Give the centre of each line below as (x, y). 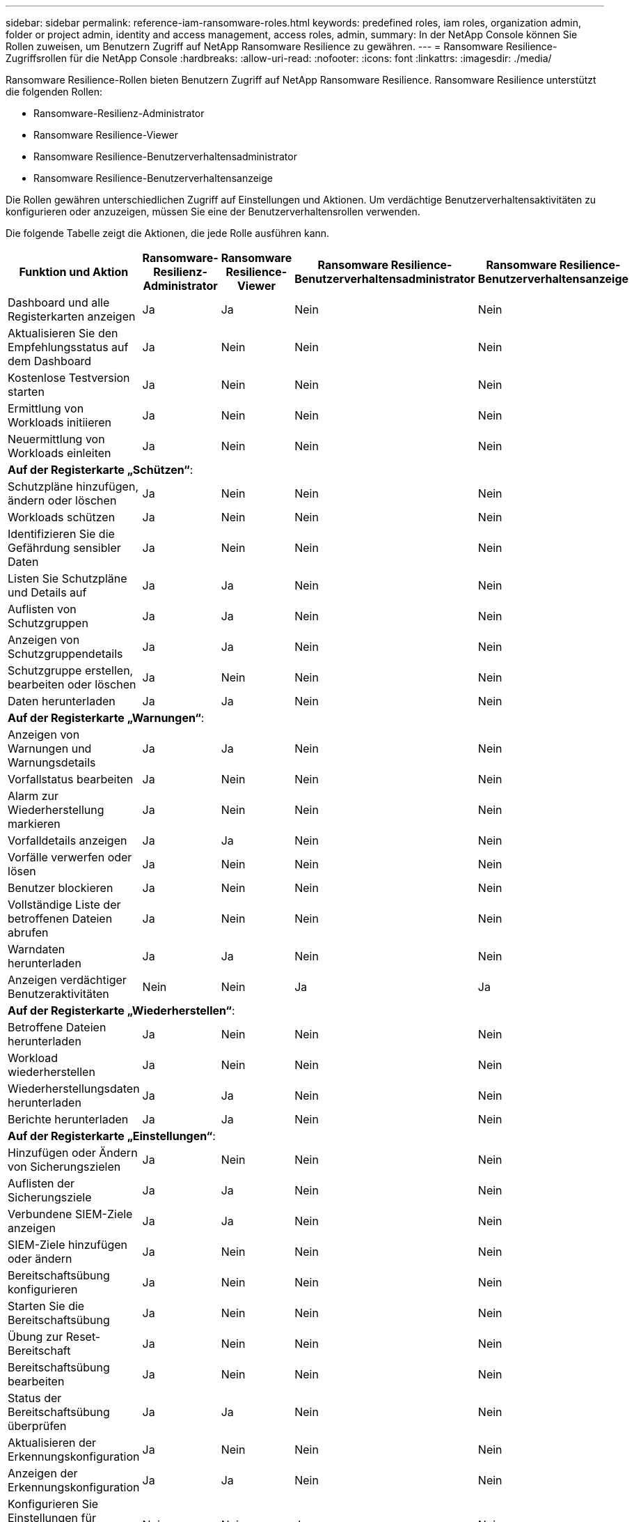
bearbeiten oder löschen (72, 684)
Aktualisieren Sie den (63, 333)
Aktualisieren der (52, 1443)
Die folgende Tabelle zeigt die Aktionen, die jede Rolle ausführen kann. (168, 233)
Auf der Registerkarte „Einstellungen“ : (112, 1136)
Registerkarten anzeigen (72, 316)
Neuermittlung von (56, 439)
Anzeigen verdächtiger (67, 980)
